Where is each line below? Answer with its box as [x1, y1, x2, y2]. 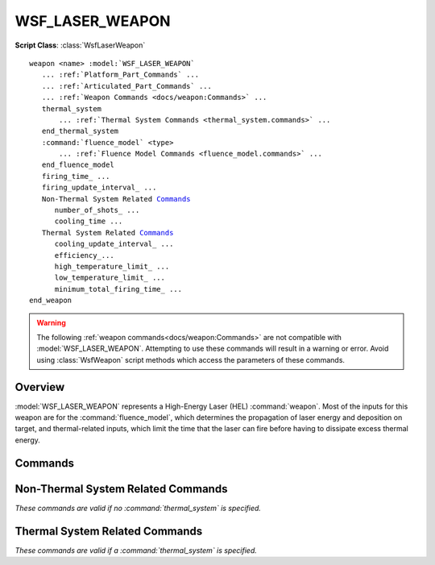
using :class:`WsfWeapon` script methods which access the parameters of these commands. [36, 355, 346, 364]
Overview [14, 380, 65, 394]
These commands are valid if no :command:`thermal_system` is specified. [14, 503, 262, 513]
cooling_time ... [54, 217, 123, 226]
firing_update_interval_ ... [41, 183, 157, 193]
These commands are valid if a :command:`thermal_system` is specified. [14, 545, 257, 555]
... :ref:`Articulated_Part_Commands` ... [41, 81, 213, 90]
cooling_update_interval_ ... [54, 239, 174, 249]
